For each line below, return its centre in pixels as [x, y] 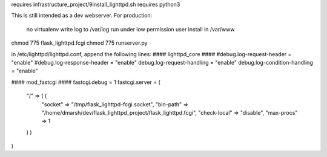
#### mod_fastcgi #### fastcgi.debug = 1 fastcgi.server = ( [86, 82]
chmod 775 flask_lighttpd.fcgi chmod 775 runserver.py [79, 43]
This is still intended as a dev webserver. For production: [82, 16]
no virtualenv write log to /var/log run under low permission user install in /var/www [130, 29]
